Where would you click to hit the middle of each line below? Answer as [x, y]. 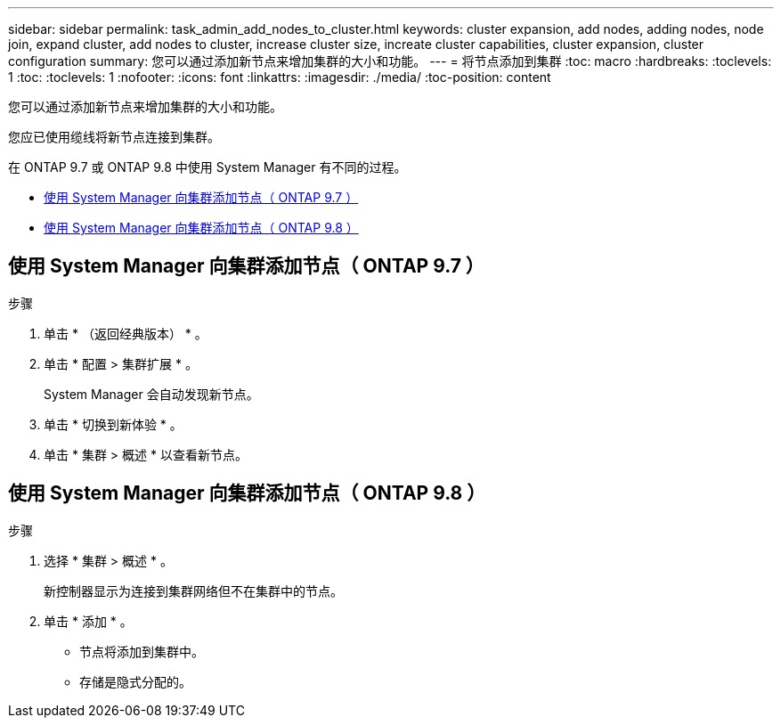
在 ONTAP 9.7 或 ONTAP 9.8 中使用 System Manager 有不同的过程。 [207, 167]
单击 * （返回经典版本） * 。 [126, 333]
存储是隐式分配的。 [135, 681]
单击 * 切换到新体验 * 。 [113, 424]
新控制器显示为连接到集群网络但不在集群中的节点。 [193, 591]
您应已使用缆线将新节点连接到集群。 [114, 137]
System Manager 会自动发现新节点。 [151, 394]
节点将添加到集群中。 [142, 651]
